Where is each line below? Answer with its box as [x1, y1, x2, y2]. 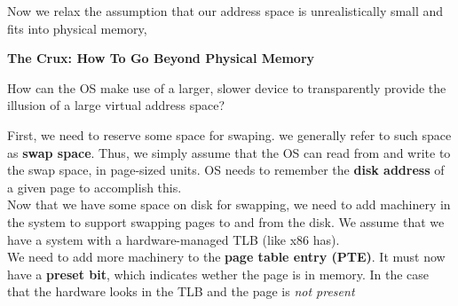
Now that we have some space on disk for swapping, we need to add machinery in [7, 195, 451, 214]
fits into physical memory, [7, 19, 147, 37]
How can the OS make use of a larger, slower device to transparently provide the [7, 78, 446, 97]
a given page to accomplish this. [7, 177, 182, 196]
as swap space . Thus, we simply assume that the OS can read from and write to [7, 143, 451, 161]
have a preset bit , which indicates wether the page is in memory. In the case [7, 264, 430, 283]
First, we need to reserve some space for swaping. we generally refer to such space [7, 125, 452, 144]
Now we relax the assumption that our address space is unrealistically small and [7, 2, 444, 20]
